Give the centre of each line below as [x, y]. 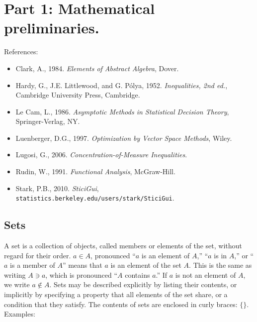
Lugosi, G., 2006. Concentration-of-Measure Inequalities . [101, 155]
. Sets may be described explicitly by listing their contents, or [143, 284]
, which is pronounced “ [82, 274]
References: [21, 52]
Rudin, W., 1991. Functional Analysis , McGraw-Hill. [95, 171]
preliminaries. [52, 28]
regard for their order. [38, 255]
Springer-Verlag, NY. [48, 121]
